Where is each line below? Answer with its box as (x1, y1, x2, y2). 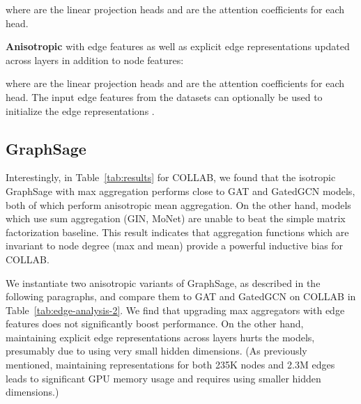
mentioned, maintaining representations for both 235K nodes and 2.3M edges (6, 357, 335, 372)
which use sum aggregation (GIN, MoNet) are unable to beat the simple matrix (6, 211, 346, 226)
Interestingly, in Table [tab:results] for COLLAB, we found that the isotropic (6, 170, 336, 185)
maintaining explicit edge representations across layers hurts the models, (6, 329, 315, 344)
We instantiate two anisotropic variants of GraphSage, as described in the (6, 275, 321, 290)
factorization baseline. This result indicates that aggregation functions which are (6, 224, 349, 239)
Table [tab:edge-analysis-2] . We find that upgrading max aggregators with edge (6, 302, 345, 317)
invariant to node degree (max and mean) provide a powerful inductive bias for (6, 238, 344, 253)
